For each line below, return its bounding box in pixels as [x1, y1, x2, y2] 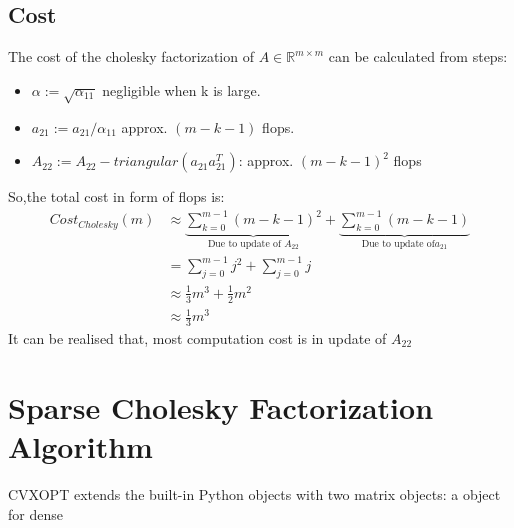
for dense [8, 503, 63, 524]
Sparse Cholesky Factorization [8, 386, 434, 427]
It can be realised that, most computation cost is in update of [8, 328, 387, 348]
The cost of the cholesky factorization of [8, 46, 254, 67]
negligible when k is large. [102, 79, 261, 100]
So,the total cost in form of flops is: [8, 186, 225, 207]
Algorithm [8, 425, 153, 466]
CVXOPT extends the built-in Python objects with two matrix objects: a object [8, 483, 501, 504]
